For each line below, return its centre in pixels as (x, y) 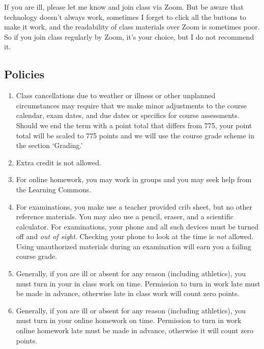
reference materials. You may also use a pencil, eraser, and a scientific (125, 216)
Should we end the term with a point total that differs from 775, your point (134, 125)
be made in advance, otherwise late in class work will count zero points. (128, 293)
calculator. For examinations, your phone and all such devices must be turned (137, 226)
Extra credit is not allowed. (58, 162)
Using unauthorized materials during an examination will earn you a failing (134, 246)
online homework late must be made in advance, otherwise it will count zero (135, 330)
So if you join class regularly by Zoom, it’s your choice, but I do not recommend (129, 36)
